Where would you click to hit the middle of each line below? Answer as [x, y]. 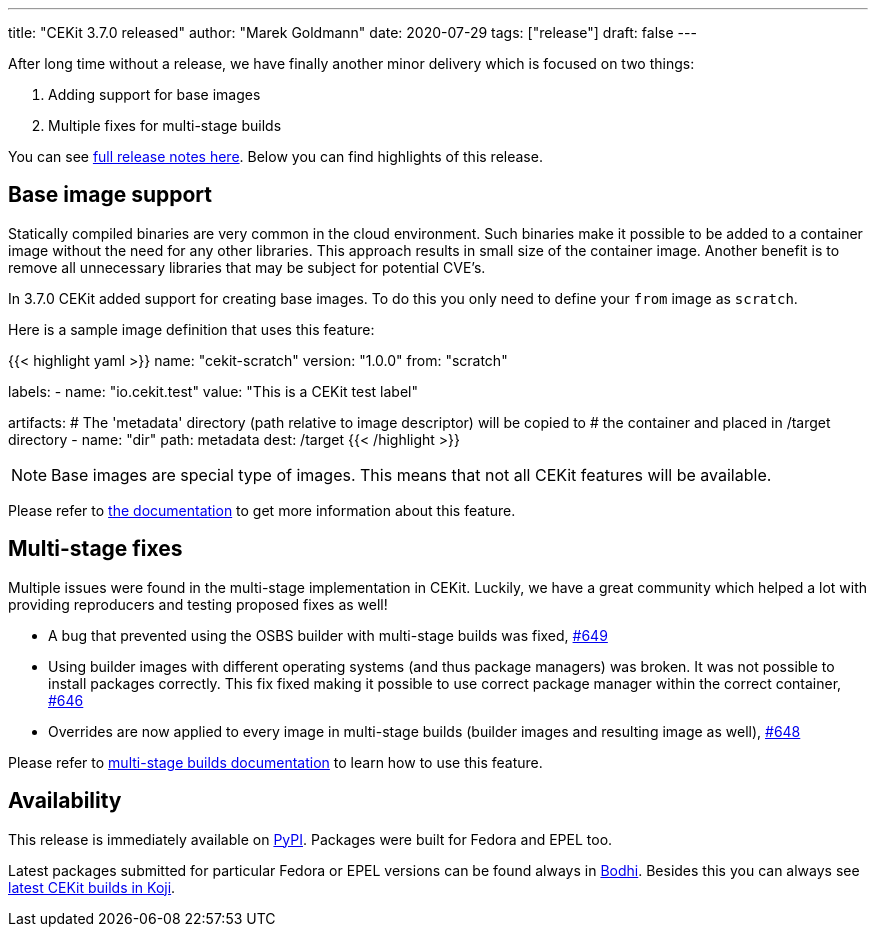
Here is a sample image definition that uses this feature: [191, 329]
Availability [65, 801]
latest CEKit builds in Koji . [92, 887]
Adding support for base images [154, 94]
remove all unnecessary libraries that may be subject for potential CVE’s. [247, 267]
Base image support [110, 195]
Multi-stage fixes [95, 549]
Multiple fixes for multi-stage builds [165, 125]
